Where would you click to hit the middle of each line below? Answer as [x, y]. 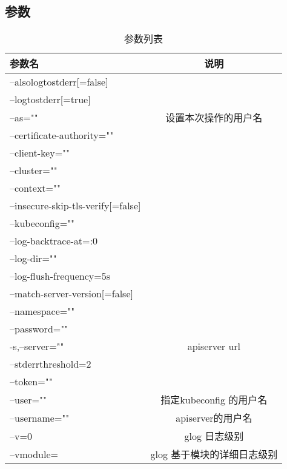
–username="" [40, 417]
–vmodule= [34, 454]
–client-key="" [40, 153]
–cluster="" [34, 170]
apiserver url [214, 346]
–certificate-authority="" [62, 135]
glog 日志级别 [214, 436]
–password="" [39, 329]
